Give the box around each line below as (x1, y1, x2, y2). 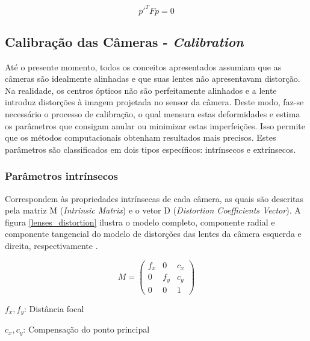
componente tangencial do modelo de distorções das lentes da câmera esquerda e (5, 227, 302, 240)
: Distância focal (23, 302, 84, 315)
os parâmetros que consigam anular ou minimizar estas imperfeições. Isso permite (5, 119, 305, 132)
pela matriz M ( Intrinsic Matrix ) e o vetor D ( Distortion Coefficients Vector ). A (5, 204, 301, 217)
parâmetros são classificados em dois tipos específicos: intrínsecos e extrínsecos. (5, 143, 296, 155)
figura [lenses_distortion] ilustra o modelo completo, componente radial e (5, 215, 275, 228)
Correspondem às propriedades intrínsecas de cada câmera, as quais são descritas (5, 192, 304, 204)
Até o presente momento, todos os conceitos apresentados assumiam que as (5, 60, 282, 73)
